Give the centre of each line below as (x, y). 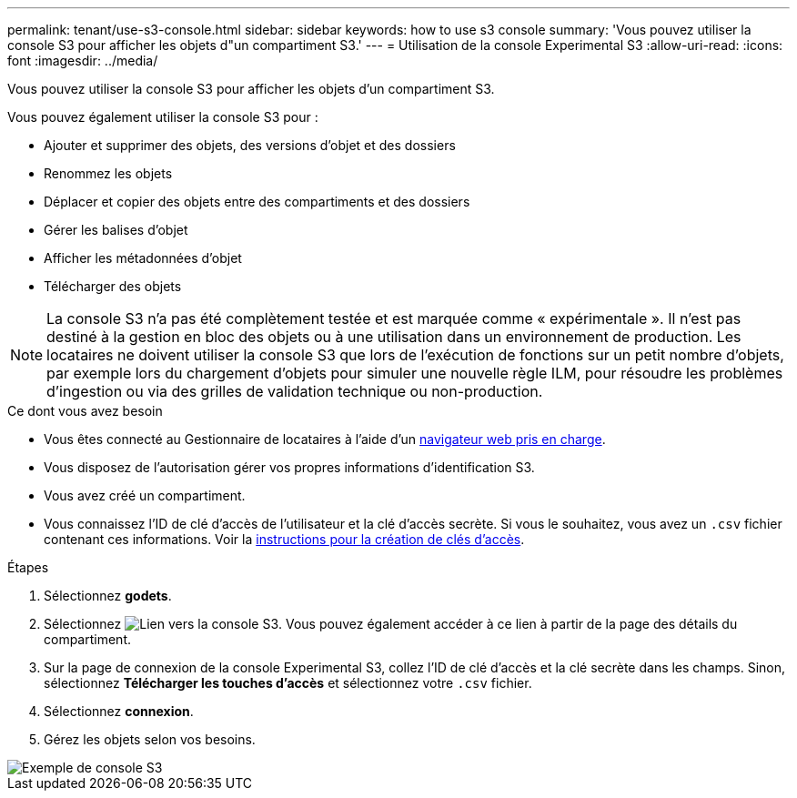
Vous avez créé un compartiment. (145, 495)
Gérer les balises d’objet (116, 230)
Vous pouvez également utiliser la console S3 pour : (163, 117)
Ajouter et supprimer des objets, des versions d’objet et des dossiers (250, 145)
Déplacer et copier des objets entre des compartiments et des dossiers (257, 202)
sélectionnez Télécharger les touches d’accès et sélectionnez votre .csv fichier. (288, 683)
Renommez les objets (108, 173)
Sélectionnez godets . (108, 596)
